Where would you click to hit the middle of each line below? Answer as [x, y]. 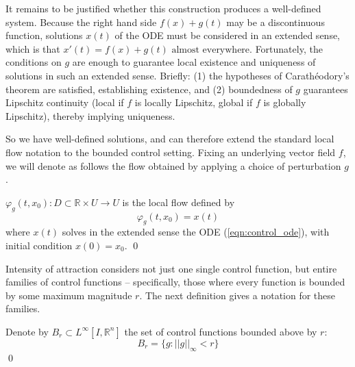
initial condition [39, 245]
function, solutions [44, 35]
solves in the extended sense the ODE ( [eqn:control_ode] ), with [196, 232]
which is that [33, 48]
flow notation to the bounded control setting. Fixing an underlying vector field [171, 152]
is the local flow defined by [179, 202]
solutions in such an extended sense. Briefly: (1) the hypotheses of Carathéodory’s [177, 75]
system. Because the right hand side [81, 22]
